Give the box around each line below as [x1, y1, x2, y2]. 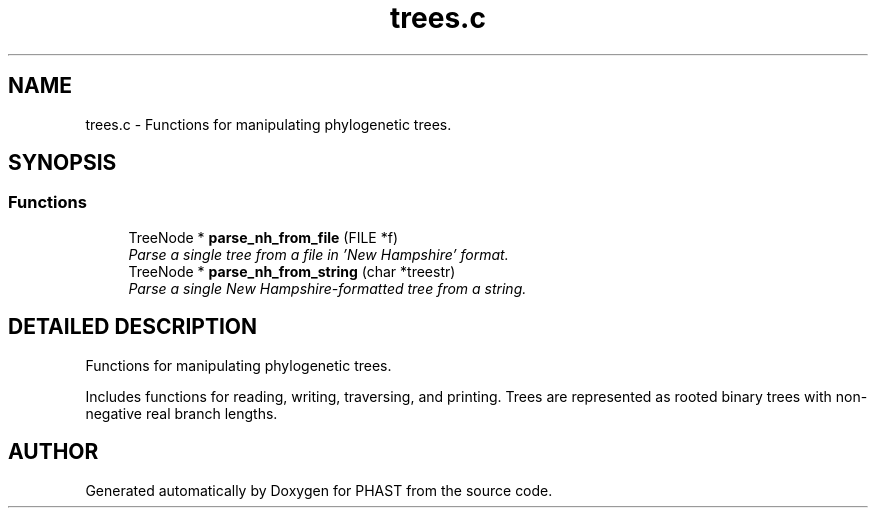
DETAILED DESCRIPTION [8, 314, 258, 340]
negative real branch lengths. [85, 404, 278, 422]
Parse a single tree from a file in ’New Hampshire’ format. [128, 245, 509, 263]
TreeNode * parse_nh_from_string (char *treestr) [128, 262, 456, 280]
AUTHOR [8, 439, 99, 465]
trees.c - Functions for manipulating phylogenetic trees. [85, 115, 452, 133]
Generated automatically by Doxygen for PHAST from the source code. [85, 481, 553, 499]
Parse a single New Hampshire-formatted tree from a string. [128, 279, 527, 297]
